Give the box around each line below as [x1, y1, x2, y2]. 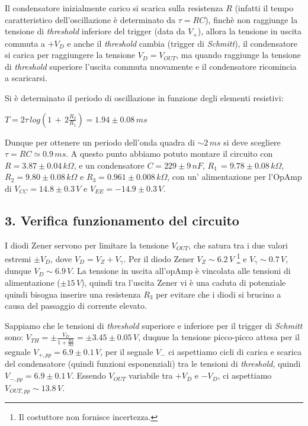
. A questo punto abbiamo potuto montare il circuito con [66, 147, 273, 160]
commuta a [5, 37, 46, 49]
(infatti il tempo [235, 2, 294, 14]
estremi [5, 253, 31, 265]
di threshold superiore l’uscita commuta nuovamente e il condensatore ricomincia [5, 60, 297, 72]
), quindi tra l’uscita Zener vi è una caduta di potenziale [81, 276, 286, 289]
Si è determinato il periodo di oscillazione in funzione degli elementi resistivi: [5, 92, 284, 104]
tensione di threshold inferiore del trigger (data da [5, 25, 185, 37]
